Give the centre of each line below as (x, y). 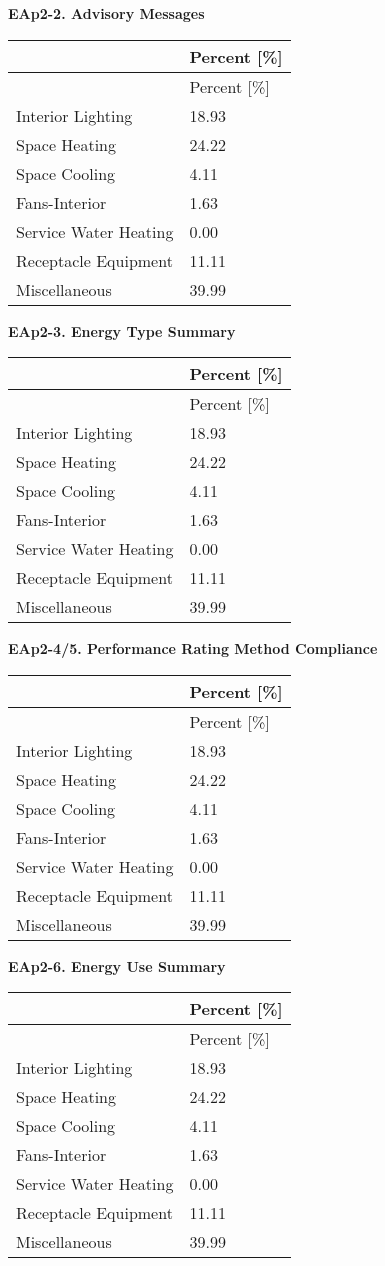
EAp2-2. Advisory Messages (106, 13)
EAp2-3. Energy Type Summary (122, 330)
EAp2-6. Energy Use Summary (117, 965)
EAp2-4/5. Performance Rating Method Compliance (193, 648)
